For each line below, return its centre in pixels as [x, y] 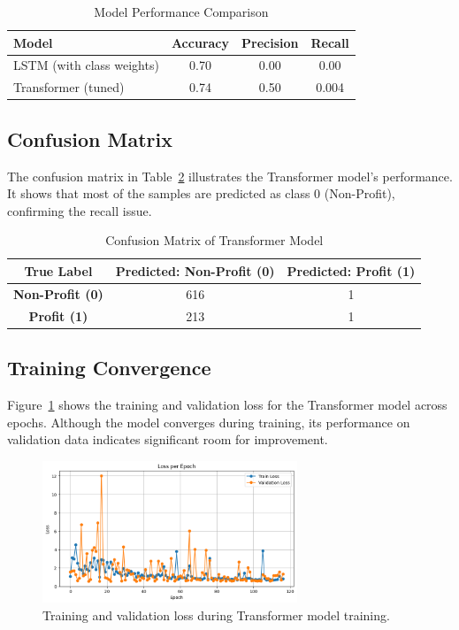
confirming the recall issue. [80, 210]
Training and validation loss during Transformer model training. [216, 615]
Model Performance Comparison [181, 12]
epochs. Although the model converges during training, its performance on [209, 422]
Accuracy [200, 42]
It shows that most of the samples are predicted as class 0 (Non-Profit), [201, 193]
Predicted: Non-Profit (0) [195, 270]
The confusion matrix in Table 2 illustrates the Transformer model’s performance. [230, 176]
